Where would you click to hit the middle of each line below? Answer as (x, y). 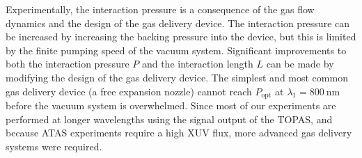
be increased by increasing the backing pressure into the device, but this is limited (181, 37)
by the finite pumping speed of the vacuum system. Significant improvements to (176, 50)
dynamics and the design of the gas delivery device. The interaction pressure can (178, 23)
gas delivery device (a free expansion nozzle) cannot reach (129, 91)
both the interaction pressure (68, 64)
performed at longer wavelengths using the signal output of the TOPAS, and (169, 119)
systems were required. (54, 146)
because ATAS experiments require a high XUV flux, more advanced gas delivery (179, 133)
